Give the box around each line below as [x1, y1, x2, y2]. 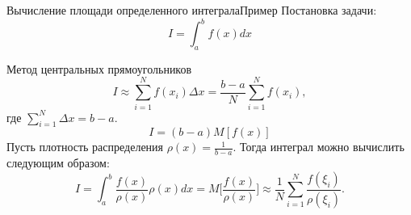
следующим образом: [6, 154, 110, 171]
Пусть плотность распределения [6, 138, 164, 155]
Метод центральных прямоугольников [6, 60, 192, 77]
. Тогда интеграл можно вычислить [233, 138, 405, 155]
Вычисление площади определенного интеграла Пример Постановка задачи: [6, 2, 377, 18]
